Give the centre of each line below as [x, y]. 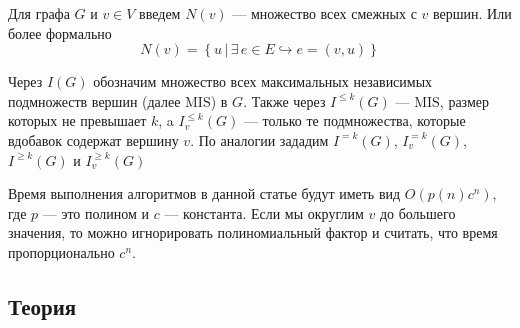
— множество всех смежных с [324, 13]
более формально [60, 32]
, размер [464, 100]
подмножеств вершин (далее [94, 100]
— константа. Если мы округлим [264, 212]
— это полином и [96, 212]
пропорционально [61, 251]
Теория [42, 305]
